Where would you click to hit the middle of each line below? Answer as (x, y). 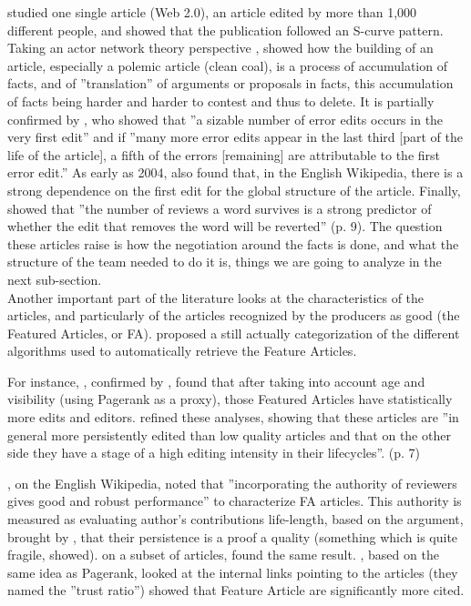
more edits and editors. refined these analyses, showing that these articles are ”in (233, 417)
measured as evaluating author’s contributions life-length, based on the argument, (235, 519)
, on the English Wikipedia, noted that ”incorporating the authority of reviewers (232, 483)
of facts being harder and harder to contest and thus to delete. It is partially (221, 101)
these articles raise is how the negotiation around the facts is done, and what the (233, 243)
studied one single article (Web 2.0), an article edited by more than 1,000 (212, 12)
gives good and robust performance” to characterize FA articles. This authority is (235, 501)
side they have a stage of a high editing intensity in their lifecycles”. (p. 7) (214, 453)
